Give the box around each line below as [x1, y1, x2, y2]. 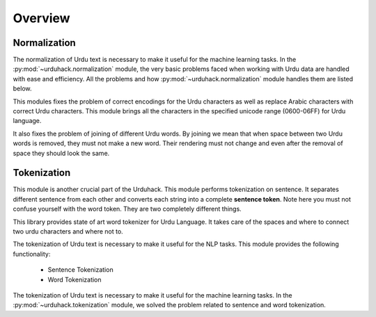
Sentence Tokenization [47, 266, 114, 274]
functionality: [13, 250, 51, 258]
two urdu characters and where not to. [13, 227, 123, 236]
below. [13, 84, 32, 93]
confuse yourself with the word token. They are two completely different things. [13, 205, 242, 213]
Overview [13, 10, 70, 26]
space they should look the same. [13, 149, 110, 157]
